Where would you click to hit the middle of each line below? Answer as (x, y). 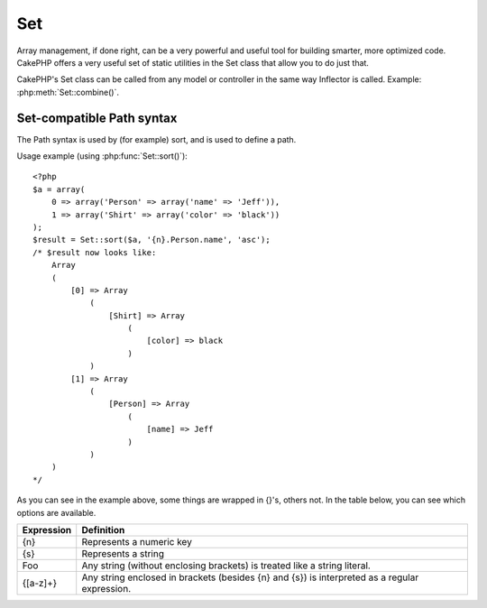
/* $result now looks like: (95, 252)
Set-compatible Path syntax (97, 118)
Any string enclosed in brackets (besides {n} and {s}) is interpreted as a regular (250, 577)
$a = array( (59, 189)
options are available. (56, 512)
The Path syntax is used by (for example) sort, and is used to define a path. (156, 139)
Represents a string (123, 553)
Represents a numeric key (137, 541)
